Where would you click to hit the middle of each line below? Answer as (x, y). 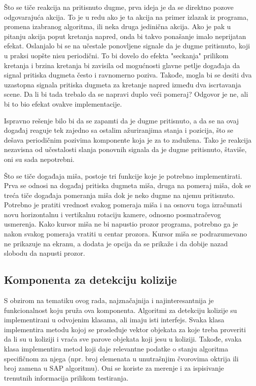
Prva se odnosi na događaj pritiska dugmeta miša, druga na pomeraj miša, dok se (128, 185)
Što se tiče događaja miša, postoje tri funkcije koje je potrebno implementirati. (123, 175)
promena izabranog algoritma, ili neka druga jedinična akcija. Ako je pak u (117, 26)
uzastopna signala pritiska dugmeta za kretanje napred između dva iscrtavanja (123, 84)
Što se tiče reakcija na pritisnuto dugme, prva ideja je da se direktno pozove (119, 7)
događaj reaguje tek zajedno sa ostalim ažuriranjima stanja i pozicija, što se (119, 130)
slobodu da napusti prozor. (45, 253)
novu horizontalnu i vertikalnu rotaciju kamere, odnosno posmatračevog (112, 214)
